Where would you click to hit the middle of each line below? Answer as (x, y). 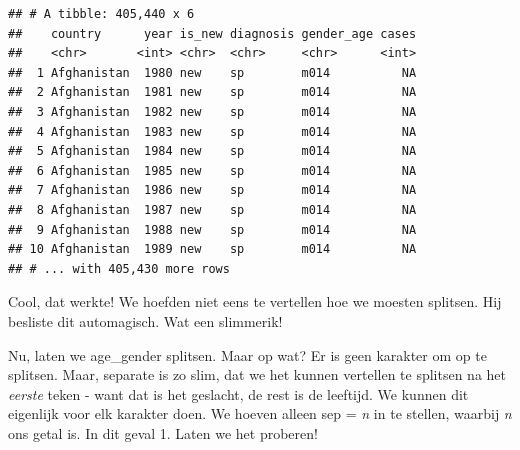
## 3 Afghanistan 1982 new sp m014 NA (212, 111)
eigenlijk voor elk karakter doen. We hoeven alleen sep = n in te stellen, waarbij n (260, 413)
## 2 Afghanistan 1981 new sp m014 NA (212, 92)
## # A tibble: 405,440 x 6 (101, 14)
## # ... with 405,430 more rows (119, 268)
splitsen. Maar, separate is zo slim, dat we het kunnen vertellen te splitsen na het (257, 374)
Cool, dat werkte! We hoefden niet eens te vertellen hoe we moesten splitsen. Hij (255, 301)
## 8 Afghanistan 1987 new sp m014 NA (212, 209)
